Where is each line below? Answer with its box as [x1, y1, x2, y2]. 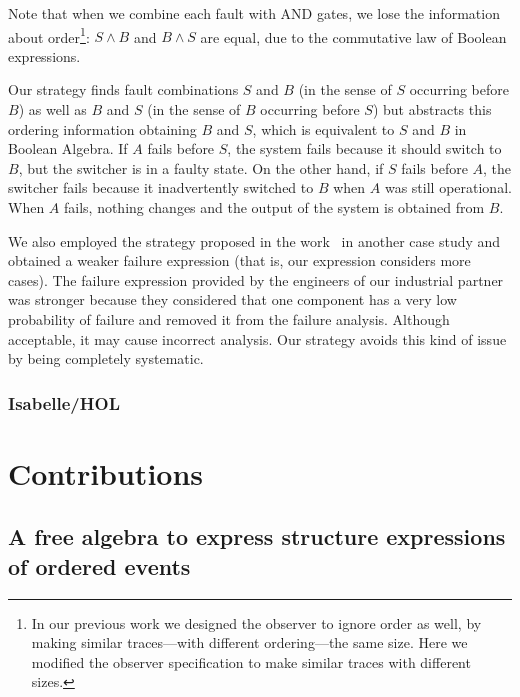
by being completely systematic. [8, 348, 204, 369]
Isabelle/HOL [8, 390, 120, 415]
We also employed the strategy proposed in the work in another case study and [8, 230, 501, 251]
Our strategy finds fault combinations [8, 79, 239, 100]
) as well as [18, 99, 87, 120]
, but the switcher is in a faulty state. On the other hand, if [18, 157, 384, 178]
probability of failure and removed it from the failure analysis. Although [8, 308, 450, 329]
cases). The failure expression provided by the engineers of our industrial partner [8, 269, 504, 290]
